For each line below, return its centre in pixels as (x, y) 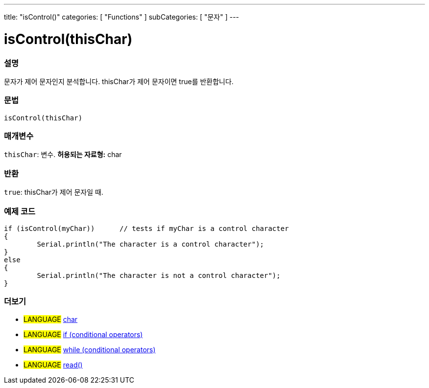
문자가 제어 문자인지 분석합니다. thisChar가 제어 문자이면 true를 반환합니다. (119, 81)
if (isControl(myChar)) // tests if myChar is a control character (146, 228)
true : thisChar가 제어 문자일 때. (54, 192)
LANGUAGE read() (53, 365)
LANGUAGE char (51, 319)
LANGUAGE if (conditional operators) (83, 334)
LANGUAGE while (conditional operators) (90, 349)
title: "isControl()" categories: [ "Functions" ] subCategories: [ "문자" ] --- (122, 17)
